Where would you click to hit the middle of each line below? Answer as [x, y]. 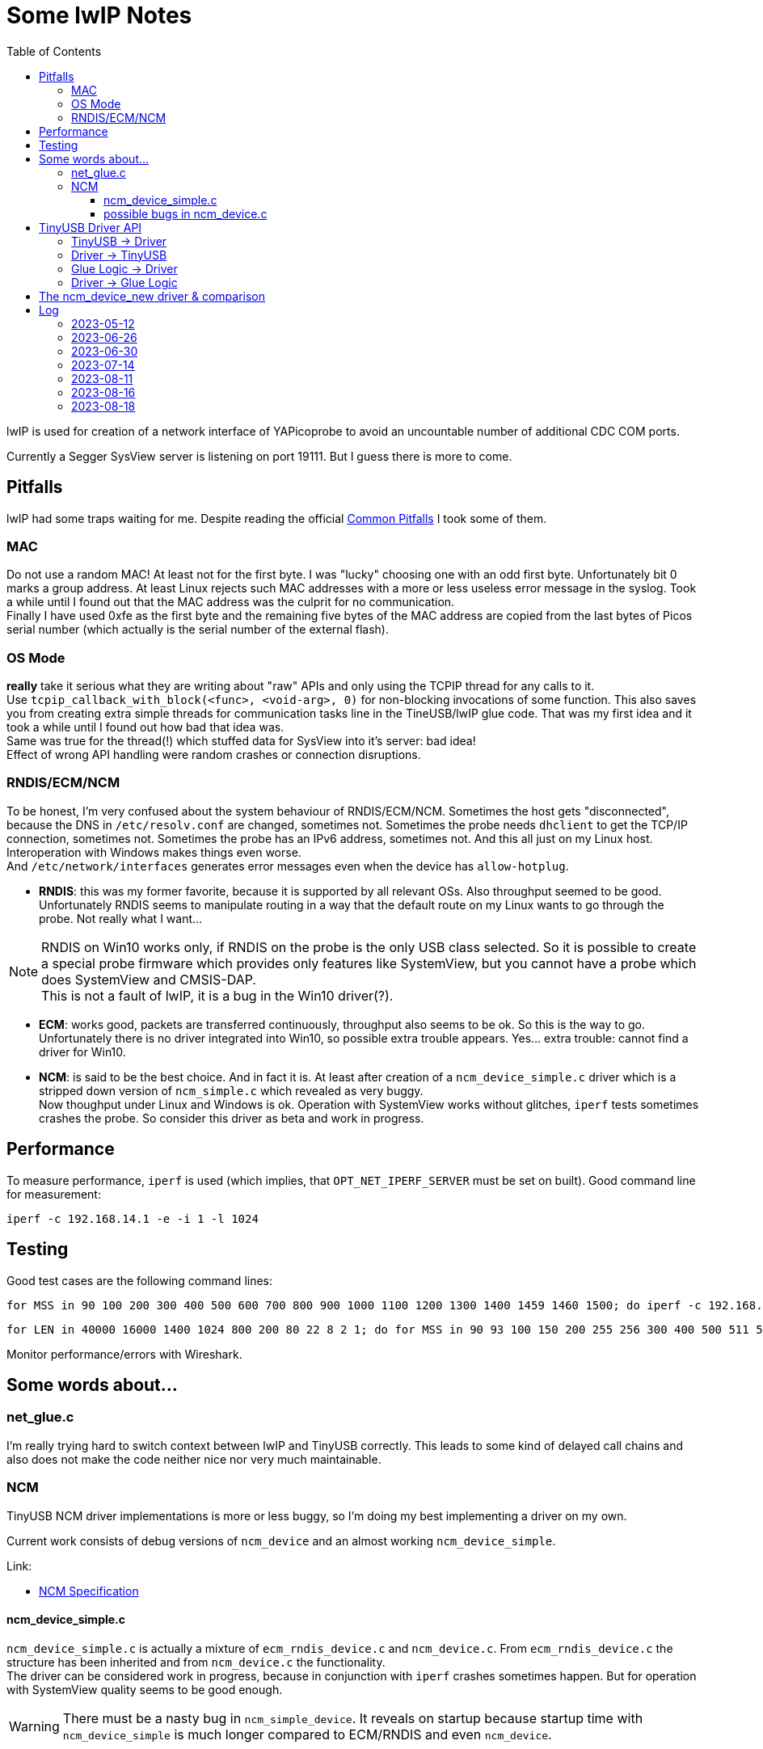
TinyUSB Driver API [91, 227]
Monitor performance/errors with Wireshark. [124, 1354]
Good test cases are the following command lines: [140, 1280]
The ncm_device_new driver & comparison [152, 296]
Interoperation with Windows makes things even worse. [154, 852]
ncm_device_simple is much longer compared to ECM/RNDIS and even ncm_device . [307, 1734]
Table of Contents [54, 51]
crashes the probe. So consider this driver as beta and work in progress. [232, 1118]
